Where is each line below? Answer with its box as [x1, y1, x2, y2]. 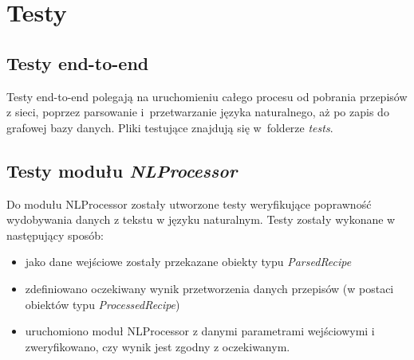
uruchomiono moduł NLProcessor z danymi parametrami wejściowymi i [25, 323, 375, 339]
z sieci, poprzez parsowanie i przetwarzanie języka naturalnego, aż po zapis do [6, 104, 389, 120]
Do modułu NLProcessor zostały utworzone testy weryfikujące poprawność [6, 195, 372, 212]
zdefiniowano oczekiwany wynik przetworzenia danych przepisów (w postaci [25, 280, 394, 296]
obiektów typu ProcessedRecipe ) [25, 295, 180, 312]
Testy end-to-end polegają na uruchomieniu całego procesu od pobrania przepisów [6, 88, 408, 104]
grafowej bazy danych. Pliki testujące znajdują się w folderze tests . [6, 119, 333, 135]
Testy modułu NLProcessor [6, 158, 238, 182]
